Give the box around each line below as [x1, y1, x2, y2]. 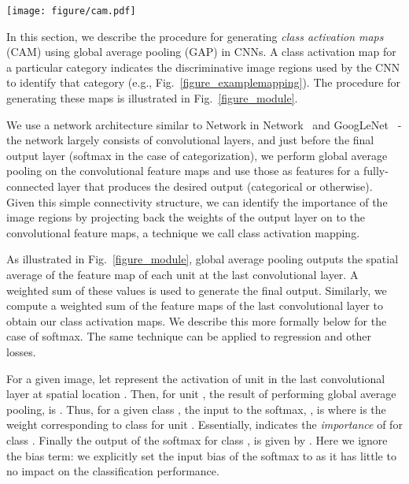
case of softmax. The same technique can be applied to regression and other [6, 328, 372, 344]
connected [6, 178, 54, 194]
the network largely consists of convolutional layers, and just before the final [6, 132, 374, 148]
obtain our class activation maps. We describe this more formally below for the [6, 312, 387, 329]
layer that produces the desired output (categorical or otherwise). [57, 178, 373, 194]
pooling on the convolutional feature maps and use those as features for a [6, 162, 360, 179]
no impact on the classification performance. [6, 463, 219, 479]
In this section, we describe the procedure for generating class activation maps [6, 28, 384, 44]
